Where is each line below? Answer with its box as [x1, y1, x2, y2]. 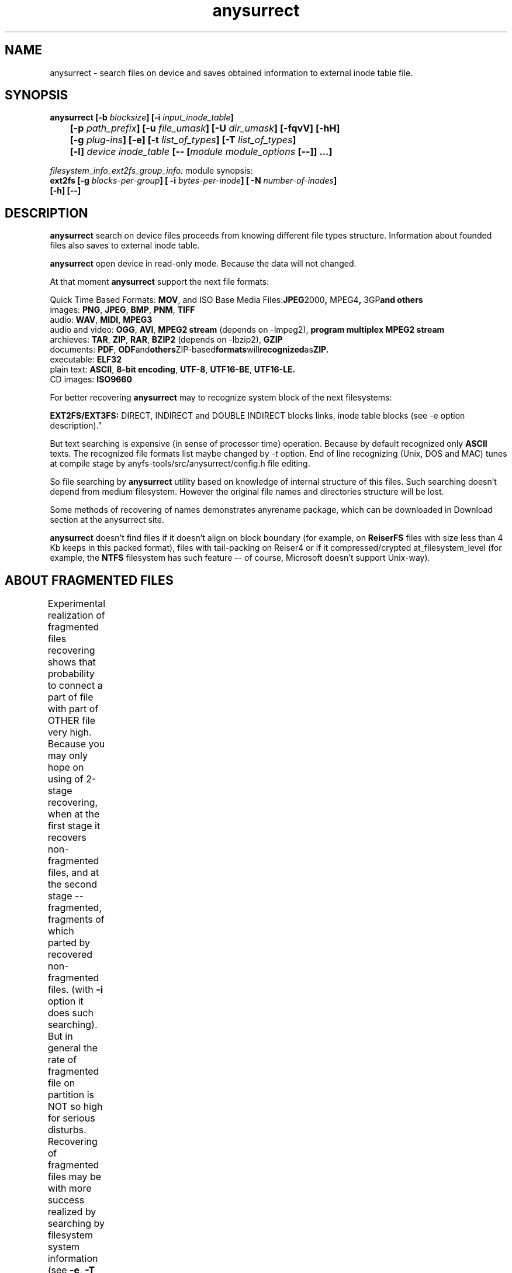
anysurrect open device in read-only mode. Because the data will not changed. [50, 258, 357, 269]
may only [47, 750, 88, 762]
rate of [47, 1054, 77, 1066]
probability [47, 668, 95, 680]
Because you [47, 738, 105, 750]
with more [47, 1182, 92, 1195]
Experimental [47, 598, 106, 610]
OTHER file [47, 715, 96, 727]
